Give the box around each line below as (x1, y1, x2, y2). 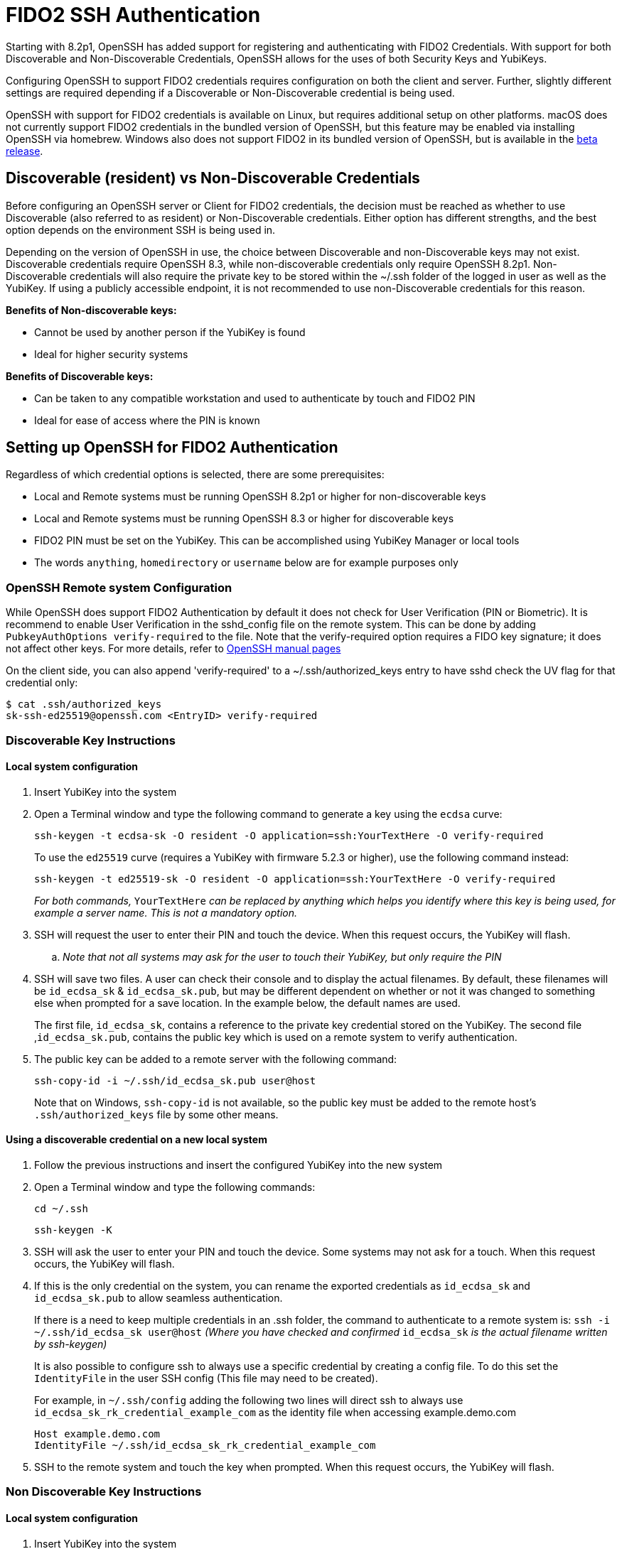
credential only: (6, 676, 78, 689)
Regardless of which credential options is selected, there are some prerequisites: (6, 468, 385, 481)
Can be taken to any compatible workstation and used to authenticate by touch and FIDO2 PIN (34, 392, 476, 404)
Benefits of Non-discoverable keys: (6, 303, 177, 316)
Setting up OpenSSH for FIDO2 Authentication (6, 438, 338, 457)
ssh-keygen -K (34, 1224, 112, 1236)
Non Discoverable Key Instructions (6, 1484, 202, 1499)
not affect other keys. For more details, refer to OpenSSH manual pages (6, 642, 341, 655)
